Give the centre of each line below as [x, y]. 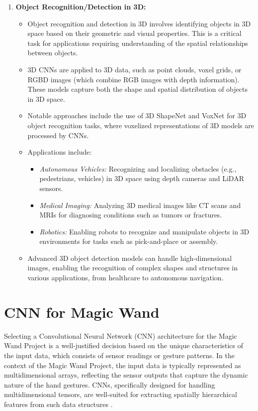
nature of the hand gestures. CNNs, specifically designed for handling [110, 384]
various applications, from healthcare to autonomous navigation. [126, 278]
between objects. [53, 53]
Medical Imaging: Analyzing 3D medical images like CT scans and [140, 205]
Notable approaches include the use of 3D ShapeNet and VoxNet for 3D [137, 115]
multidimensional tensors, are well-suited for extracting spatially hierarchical [121, 394]
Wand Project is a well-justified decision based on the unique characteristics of [124, 345]
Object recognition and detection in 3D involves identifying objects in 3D [139, 23]
